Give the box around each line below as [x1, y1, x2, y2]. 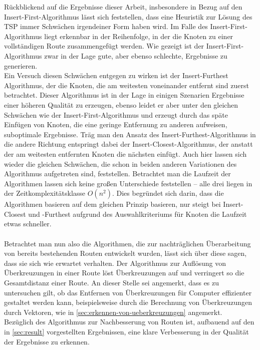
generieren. [4, 60, 38, 71]
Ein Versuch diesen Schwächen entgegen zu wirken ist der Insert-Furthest [4, 70, 228, 81]
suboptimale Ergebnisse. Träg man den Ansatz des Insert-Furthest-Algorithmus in [4, 129, 256, 139]
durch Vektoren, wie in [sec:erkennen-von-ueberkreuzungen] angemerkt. [4, 306, 222, 317]
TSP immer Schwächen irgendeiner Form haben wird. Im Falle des [4, 21, 208, 32]
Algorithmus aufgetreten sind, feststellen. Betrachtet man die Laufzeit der [4, 168, 231, 179]
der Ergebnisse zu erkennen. [4, 336, 90, 346]
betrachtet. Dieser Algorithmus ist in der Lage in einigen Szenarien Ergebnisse [4, 90, 244, 100]
